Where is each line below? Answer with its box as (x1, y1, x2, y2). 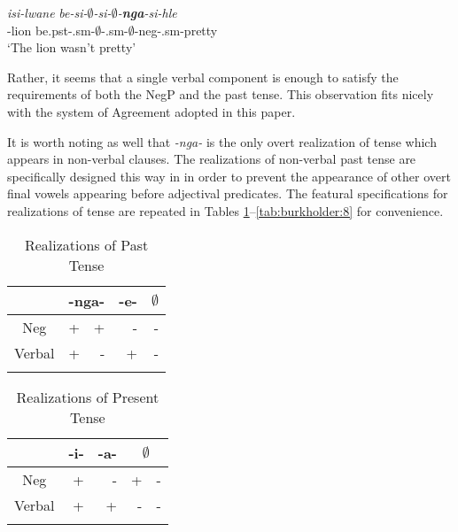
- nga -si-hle (117, 4, 177, 21)
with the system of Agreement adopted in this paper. (7, 102, 296, 120)
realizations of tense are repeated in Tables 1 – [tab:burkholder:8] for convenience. (7, 201, 444, 220)
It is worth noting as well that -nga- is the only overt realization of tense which (7, 132, 437, 150)
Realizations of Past (24, 234, 149, 255)
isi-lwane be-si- (7, 4, 88, 21)
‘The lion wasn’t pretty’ (7, 38, 136, 57)
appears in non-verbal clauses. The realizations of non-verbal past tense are (7, 150, 416, 168)
